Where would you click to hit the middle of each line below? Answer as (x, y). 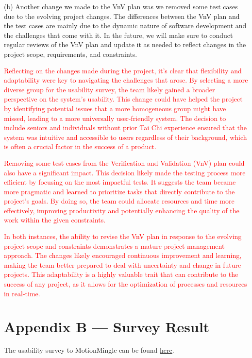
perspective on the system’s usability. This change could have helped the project (123, 99)
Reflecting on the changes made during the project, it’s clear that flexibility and (123, 70)
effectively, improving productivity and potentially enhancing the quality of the (122, 210)
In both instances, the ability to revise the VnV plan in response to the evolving (123, 236)
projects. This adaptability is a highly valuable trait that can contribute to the (121, 274)
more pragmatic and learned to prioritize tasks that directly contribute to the (119, 191)
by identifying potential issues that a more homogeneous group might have (115, 108)
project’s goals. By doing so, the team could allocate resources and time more (119, 201)
